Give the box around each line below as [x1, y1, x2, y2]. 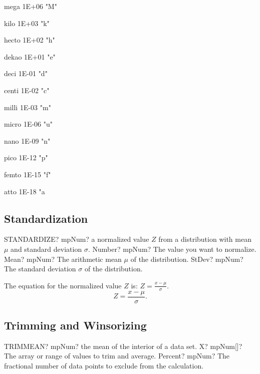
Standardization [4, 210, 88, 226]
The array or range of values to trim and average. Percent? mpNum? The [4, 350, 230, 361]
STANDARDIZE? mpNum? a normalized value [4, 234, 149, 244]
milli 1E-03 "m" [4, 102, 51, 112]
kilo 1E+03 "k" [4, 18, 50, 28]
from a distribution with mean [158, 234, 251, 244]
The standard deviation [4, 263, 76, 274]
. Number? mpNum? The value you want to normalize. [88, 243, 256, 254]
